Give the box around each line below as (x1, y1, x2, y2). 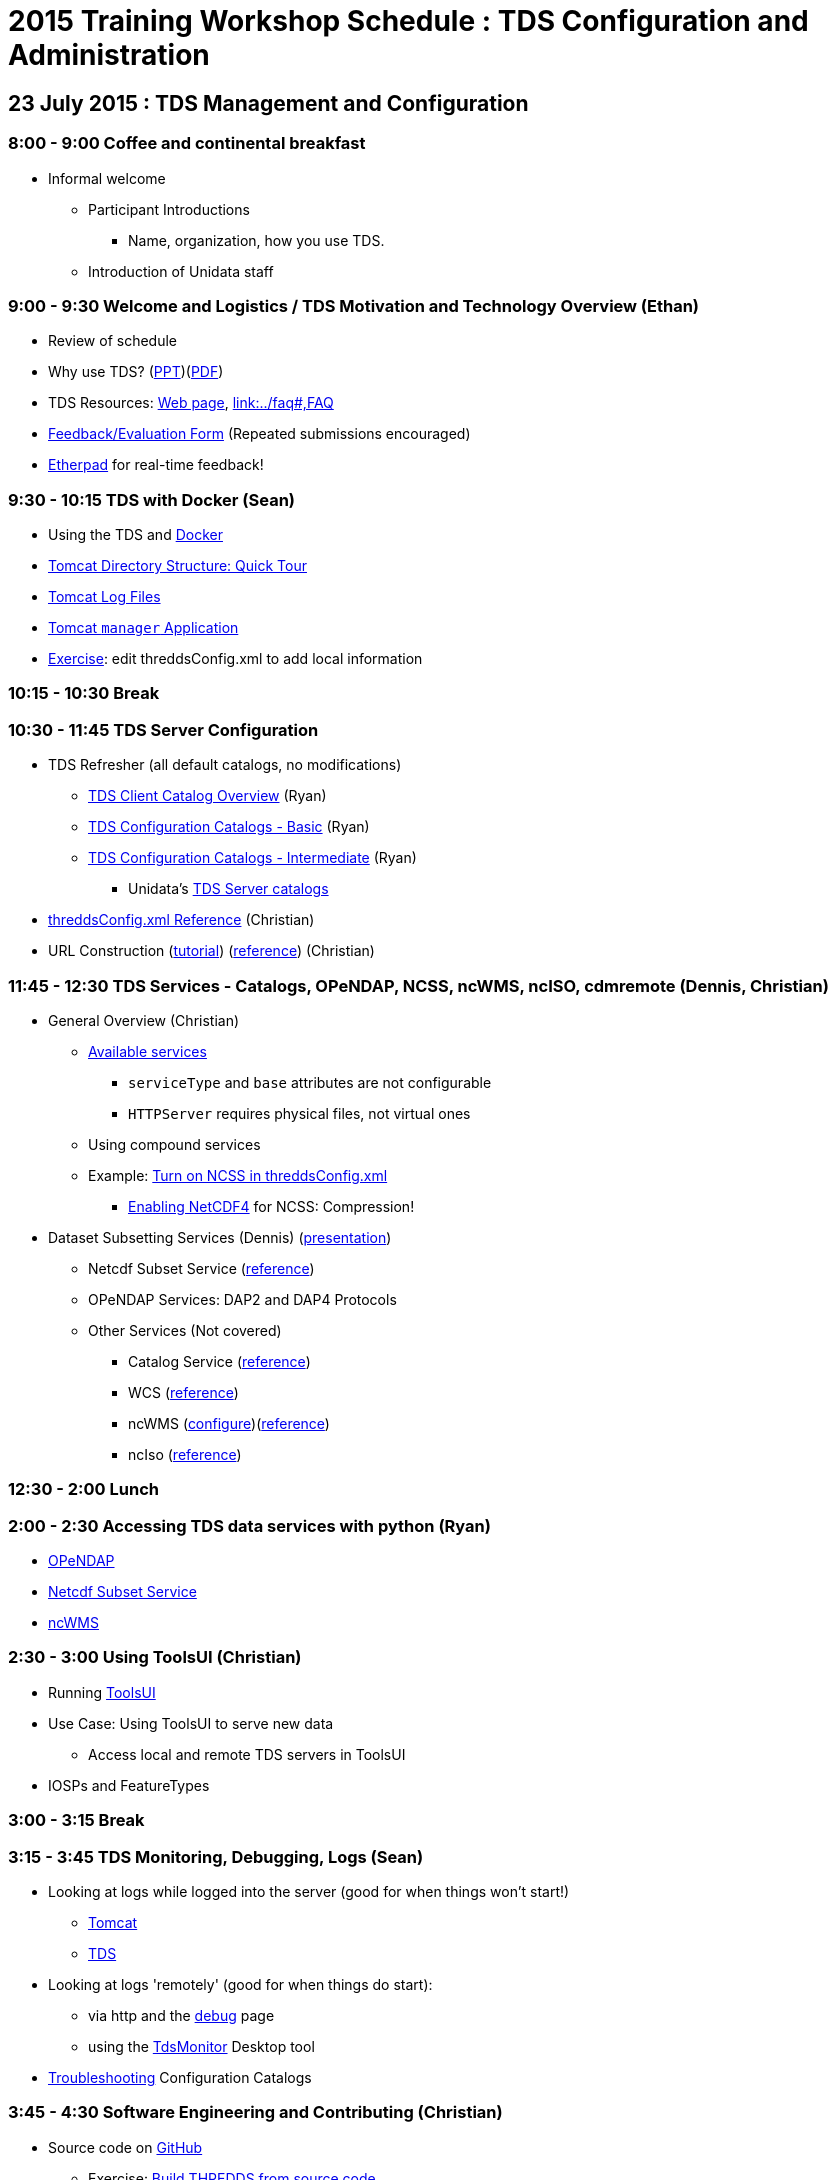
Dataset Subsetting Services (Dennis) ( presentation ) (48, 1228, 392, 1246)
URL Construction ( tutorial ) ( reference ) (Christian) (48, 942, 375, 960)
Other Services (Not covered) (88, 1321, 282, 1339)
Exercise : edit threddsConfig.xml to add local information (48, 650, 423, 668)
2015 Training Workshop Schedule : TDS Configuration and (8, 4, 809, 38)
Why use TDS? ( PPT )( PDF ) (48, 363, 224, 381)
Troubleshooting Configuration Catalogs (48, 2068, 312, 2086)
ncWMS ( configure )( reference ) (128, 1414, 330, 1432)
